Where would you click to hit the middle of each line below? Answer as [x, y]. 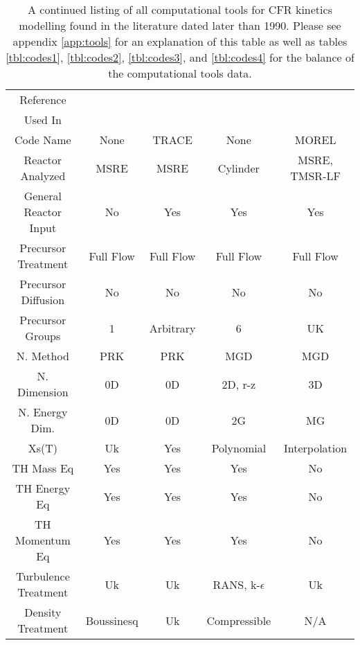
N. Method [43, 356]
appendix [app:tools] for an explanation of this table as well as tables [180, 41]
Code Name [43, 140]
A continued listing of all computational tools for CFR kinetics [180, 9]
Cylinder [238, 168]
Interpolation [316, 448]
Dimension [43, 392]
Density [43, 612]
